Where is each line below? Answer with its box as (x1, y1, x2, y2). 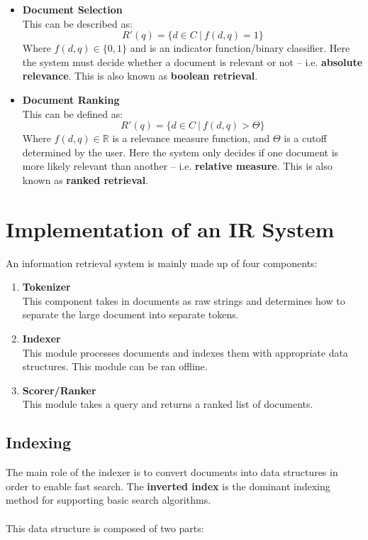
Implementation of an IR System (6, 214, 335, 243)
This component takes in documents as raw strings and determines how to (22, 293, 345, 308)
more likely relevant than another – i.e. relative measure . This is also (22, 158, 333, 173)
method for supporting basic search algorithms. (6, 492, 211, 507)
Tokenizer (22, 279, 71, 294)
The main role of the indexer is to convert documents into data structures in (6, 465, 338, 480)
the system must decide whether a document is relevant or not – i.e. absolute (22, 54, 363, 69)
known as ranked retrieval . (22, 172, 149, 187)
